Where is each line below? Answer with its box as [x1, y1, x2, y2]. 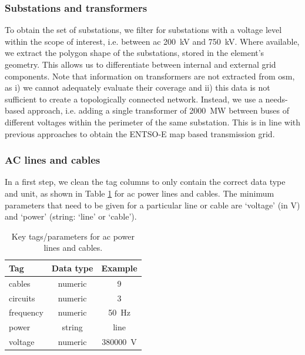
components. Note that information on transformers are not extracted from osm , [5, 69, 295, 82]
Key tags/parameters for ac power [11, 230, 135, 242]
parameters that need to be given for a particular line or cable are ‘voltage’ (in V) [5, 198, 300, 211]
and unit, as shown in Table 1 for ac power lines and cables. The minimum [5, 187, 274, 199]
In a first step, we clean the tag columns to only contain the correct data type [5, 175, 286, 188]
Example [101, 261, 138, 274]
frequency [9, 306, 43, 318]
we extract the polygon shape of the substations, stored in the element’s [5, 47, 264, 59]
